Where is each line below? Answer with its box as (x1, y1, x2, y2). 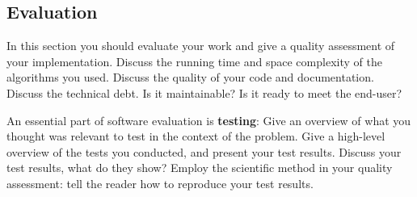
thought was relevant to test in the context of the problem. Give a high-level (6, 128, 385, 145)
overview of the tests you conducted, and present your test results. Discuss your (6, 143, 402, 160)
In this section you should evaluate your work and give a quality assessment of (6, 37, 395, 54)
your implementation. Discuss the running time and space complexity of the (6, 52, 382, 69)
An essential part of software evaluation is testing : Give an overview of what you (6, 111, 411, 128)
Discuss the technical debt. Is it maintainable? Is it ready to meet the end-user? (6, 84, 402, 101)
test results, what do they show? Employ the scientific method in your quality (6, 159, 393, 176)
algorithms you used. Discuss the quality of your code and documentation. (6, 69, 374, 86)
